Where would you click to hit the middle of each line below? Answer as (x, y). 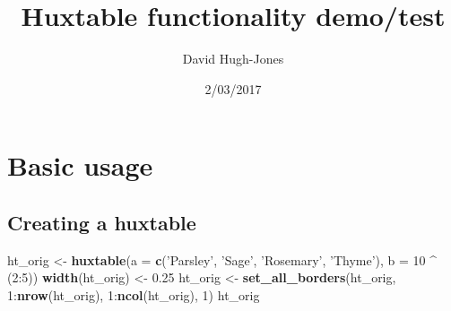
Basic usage (80, 165)
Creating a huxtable (102, 222)
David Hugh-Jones (233, 59)
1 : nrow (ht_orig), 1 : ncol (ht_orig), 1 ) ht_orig (134, 294)
